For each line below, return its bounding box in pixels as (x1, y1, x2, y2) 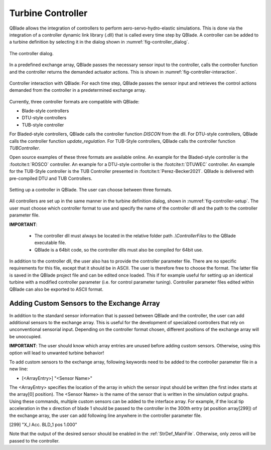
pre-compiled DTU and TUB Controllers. (9, 175, 92, 181)
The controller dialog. (9, 50, 54, 56)
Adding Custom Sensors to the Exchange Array (9, 299, 160, 308)
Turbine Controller (9, 8, 88, 19)
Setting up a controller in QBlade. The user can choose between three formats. (9, 186, 173, 192)
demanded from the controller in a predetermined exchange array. (9, 87, 147, 93)
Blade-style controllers (22, 108, 69, 114)
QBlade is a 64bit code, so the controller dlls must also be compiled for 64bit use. (34, 247, 203, 253)
